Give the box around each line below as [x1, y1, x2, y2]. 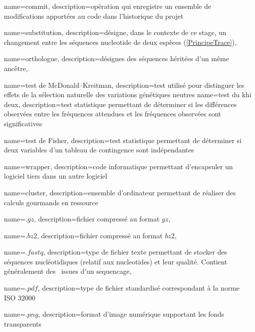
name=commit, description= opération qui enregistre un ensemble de [4, 1, 212, 11]
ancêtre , [4, 63, 28, 73]
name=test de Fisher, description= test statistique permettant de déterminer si [4, 135, 242, 145]
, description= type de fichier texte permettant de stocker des [43, 247, 227, 257]
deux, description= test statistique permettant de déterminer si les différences [4, 99, 237, 109]
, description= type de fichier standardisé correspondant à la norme [37, 283, 240, 293]
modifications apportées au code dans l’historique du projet [4, 10, 183, 21]
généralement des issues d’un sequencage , [4, 266, 132, 276]
